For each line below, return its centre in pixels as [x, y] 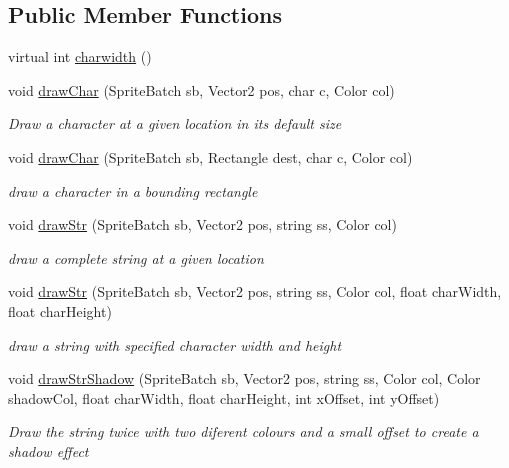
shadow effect [48, 450]
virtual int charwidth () [80, 56]
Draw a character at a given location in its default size [175, 123]
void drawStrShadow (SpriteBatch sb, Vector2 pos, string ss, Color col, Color [244, 378]
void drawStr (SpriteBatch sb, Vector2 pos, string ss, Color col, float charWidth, [255, 291]
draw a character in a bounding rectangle [133, 190]
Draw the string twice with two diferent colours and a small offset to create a [243, 431]
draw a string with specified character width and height [175, 344]
